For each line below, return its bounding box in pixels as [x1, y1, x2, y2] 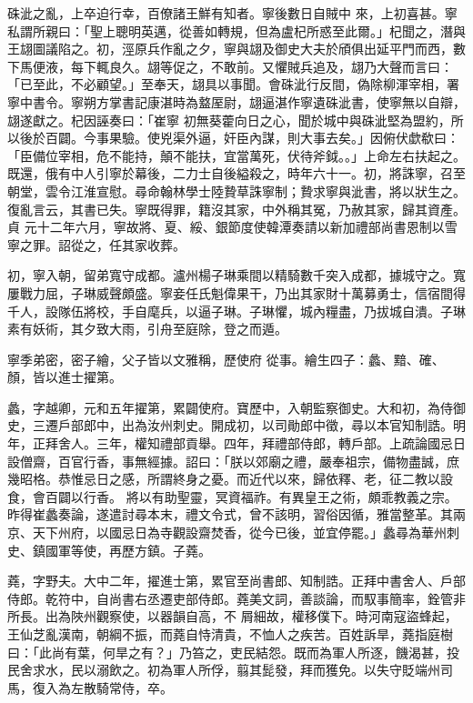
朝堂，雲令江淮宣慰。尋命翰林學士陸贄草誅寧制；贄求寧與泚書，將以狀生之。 [7, 181, 466, 200]
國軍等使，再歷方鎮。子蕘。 [45, 540, 211, 559]
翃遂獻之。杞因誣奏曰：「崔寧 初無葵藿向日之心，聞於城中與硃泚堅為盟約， [7, 110, 451, 129]
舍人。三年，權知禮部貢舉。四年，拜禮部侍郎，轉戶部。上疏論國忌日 [57, 434, 466, 453]
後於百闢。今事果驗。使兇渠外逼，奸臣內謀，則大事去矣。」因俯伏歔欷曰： [19, 128, 459, 147]
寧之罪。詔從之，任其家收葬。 [7, 235, 186, 254]
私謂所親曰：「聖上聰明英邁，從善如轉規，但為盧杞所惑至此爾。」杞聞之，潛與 [7, 21, 466, 40]
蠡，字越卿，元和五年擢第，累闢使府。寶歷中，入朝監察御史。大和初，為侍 [7, 397, 453, 417]
